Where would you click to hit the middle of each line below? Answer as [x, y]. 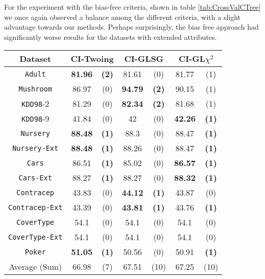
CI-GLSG [144, 59]
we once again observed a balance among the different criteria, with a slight [123, 17]
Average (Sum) [35, 267]
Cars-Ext [35, 178]
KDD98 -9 [35, 119]
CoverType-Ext [35, 237]
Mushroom [35, 89]
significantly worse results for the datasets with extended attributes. [111, 37]
